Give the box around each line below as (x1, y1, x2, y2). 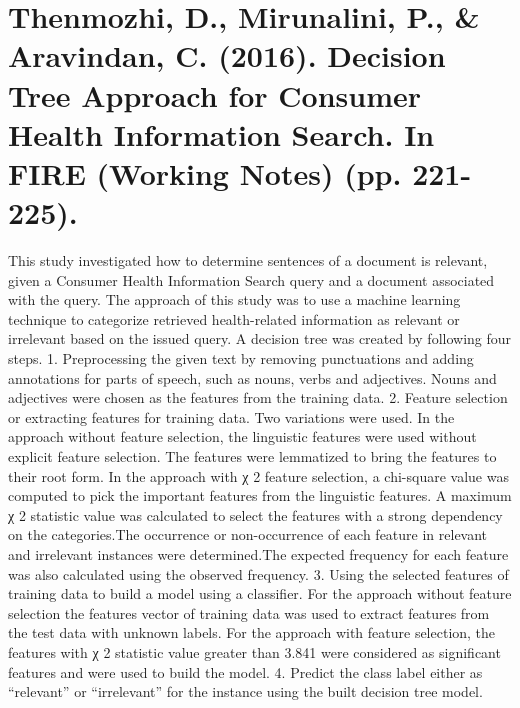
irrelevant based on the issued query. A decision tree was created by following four (8, 328, 512, 349)
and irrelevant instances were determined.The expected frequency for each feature (8, 543, 509, 564)
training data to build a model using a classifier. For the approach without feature (8, 583, 512, 604)
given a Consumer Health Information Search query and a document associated (8, 269, 495, 290)
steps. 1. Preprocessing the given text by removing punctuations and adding (8, 348, 474, 369)
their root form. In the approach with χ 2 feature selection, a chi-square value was (8, 465, 509, 486)
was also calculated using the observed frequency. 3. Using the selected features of (8, 563, 509, 584)
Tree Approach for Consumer (8, 74, 422, 115)
